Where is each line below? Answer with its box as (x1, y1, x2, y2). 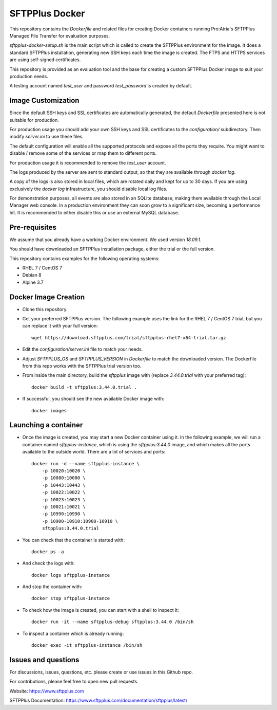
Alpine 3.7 (22, 279, 44, 285)
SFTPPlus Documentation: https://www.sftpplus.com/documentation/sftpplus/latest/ (9, 697, 188, 704)
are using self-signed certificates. (9, 57, 81, 63)
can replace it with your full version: (22, 323, 98, 329)
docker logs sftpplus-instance (31, 572, 110, 578)
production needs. (9, 73, 49, 79)
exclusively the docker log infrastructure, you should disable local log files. (9, 186, 168, 192)
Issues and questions (9, 656, 80, 664)
